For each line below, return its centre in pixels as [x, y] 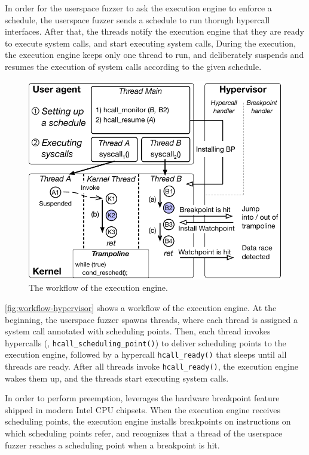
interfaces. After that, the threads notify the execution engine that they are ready [154, 31]
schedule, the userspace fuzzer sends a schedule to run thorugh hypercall [137, 19]
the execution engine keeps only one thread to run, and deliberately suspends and [154, 55]
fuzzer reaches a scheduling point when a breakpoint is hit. [112, 445]
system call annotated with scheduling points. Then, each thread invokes [138, 331]
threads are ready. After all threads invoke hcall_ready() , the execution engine [152, 366]
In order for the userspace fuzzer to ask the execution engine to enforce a [138, 8]
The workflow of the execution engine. [98, 288]
